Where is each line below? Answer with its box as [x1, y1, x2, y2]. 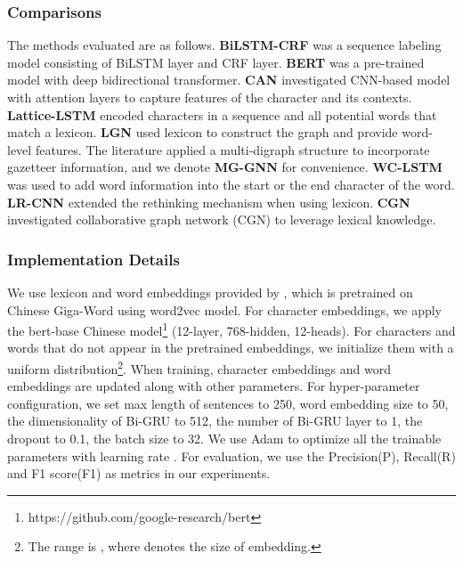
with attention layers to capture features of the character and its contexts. [7, 88, 412, 106]
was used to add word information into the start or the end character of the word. [7, 175, 455, 193]
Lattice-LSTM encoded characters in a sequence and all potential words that [7, 105, 437, 124]
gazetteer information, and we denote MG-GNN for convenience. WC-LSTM [7, 158, 443, 176]
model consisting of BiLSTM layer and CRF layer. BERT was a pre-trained [7, 53, 425, 71]
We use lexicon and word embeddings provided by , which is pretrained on [7, 282, 413, 301]
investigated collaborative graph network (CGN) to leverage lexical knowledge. [7, 210, 436, 229]
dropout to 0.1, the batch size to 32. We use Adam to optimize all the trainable [7, 429, 442, 448]
